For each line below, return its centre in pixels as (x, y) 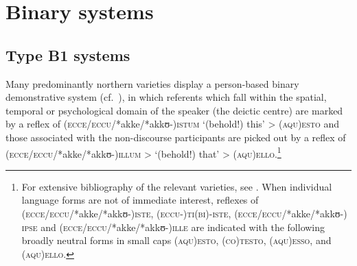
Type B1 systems (68, 55)
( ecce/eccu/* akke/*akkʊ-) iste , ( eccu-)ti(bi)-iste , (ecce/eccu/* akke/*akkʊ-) (184, 213)
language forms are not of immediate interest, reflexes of (140, 200)
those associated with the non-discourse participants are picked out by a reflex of (176, 137)
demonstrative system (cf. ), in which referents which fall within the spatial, (166, 97)
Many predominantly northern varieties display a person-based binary (152, 83)
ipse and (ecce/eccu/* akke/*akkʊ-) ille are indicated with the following (173, 227)
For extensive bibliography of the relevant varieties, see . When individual (177, 186)
